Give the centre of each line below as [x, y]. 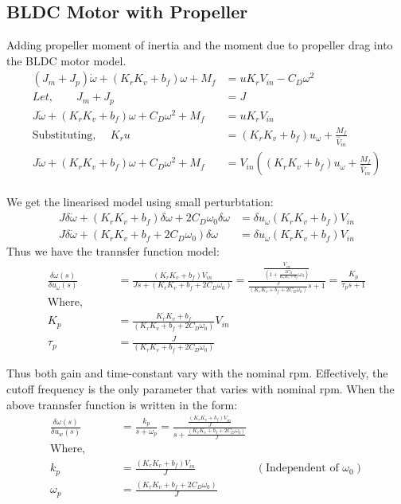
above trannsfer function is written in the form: [122, 404]
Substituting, [64, 135]
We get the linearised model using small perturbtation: [140, 202]
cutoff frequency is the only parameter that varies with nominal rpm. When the [200, 388]
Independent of [302, 469]
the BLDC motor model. [66, 60]
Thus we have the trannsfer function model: [113, 251]
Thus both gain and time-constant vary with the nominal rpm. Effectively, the [197, 373]
